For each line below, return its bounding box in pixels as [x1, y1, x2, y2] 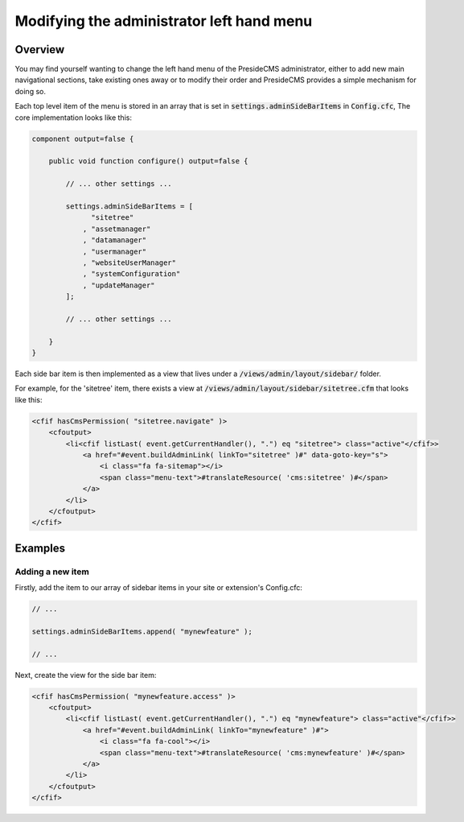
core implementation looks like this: [14, 113, 133, 122]
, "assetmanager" [82, 224, 151, 233]
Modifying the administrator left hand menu [14, 12, 313, 30]
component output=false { [31, 134, 134, 143]
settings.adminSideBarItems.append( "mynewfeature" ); [31, 626, 253, 636]
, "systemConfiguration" [82, 270, 181, 279]
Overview [14, 43, 65, 56]
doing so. [14, 86, 46, 96]
